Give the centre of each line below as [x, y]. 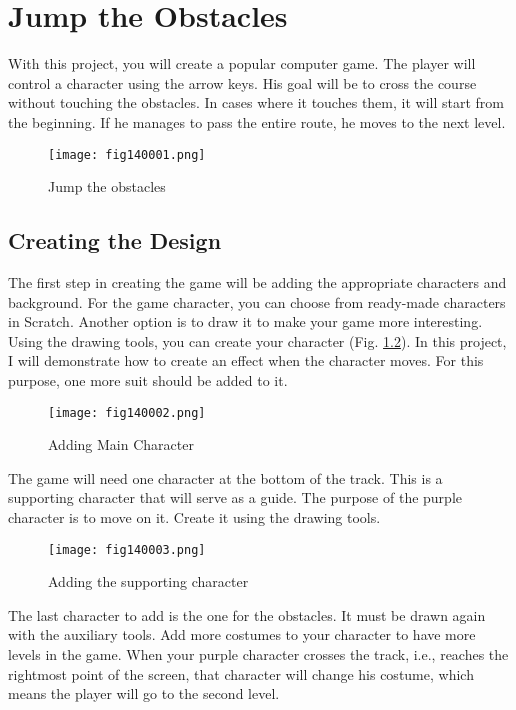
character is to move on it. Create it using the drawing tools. [194, 516]
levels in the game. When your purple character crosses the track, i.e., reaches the [258, 653]
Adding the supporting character [148, 581]
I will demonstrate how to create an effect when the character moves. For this [246, 360]
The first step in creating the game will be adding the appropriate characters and [257, 281]
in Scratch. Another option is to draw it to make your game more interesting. [245, 321]
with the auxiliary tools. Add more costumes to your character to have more [242, 634]
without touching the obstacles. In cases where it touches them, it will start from [256, 102]
